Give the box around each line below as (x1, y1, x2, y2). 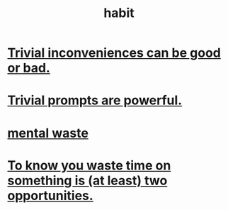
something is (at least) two (7, 172, 168, 189)
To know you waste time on (7, 157, 171, 173)
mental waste (7, 125, 89, 141)
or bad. (7, 60, 51, 76)
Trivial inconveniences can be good (7, 45, 221, 61)
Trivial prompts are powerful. (7, 92, 183, 109)
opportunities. (7, 187, 93, 204)
